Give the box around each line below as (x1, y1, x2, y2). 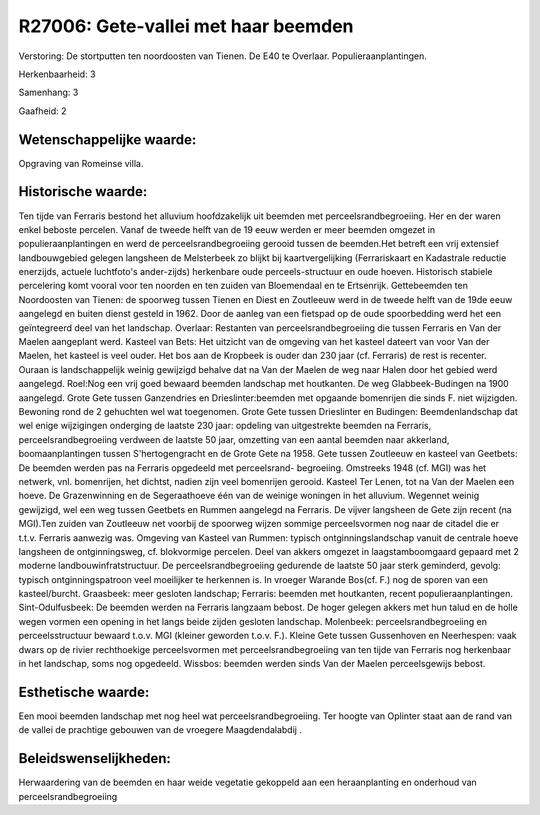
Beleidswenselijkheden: (18, 750, 172, 767)
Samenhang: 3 (18, 86, 79, 99)
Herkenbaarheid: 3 (18, 68, 96, 80)
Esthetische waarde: (18, 683, 150, 700)
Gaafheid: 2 (18, 105, 67, 117)
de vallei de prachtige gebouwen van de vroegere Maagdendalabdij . (18, 724, 302, 736)
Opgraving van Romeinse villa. (18, 157, 144, 169)
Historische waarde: (18, 183, 148, 200)
